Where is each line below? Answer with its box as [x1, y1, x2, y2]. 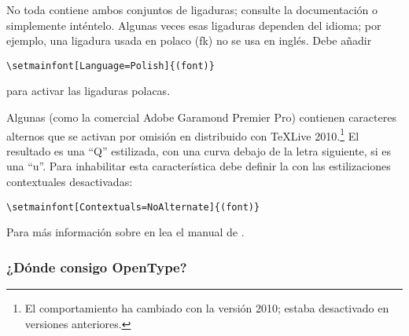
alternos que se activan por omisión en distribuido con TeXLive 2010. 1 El [6, 125, 359, 144]
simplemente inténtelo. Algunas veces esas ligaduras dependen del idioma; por [6, 16, 381, 33]
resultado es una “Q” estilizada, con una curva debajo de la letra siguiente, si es [6, 142, 391, 159]
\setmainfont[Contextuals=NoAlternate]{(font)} [6, 201, 260, 213]
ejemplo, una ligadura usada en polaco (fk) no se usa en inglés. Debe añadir [6, 32, 372, 49]
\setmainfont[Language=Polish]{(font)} [6, 60, 215, 71]
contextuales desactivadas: [6, 173, 133, 190]
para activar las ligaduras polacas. [6, 82, 171, 99]
